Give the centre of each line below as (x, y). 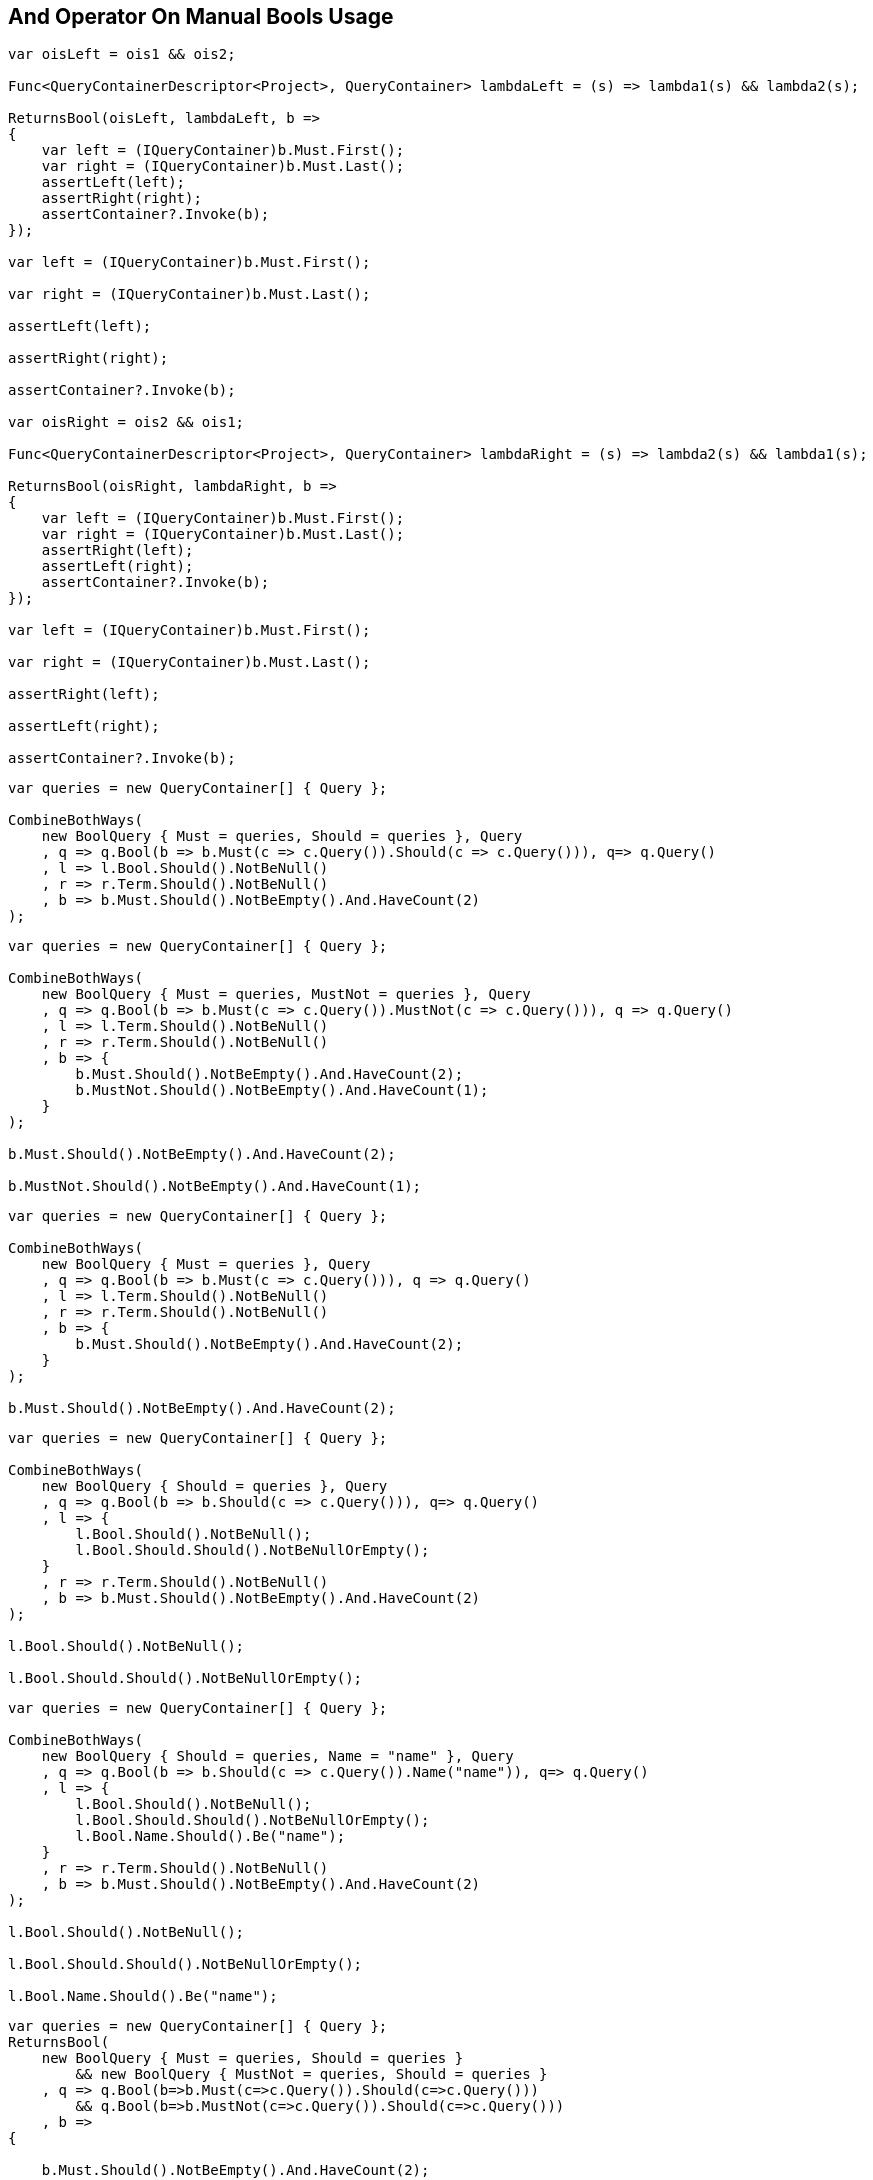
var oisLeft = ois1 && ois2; (122, 54)
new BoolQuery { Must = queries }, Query (206, 1264)
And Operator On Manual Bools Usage (201, 16)
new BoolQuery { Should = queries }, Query (214, 1486)
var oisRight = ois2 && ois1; (126, 422)
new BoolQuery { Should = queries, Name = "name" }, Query (277, 1756)
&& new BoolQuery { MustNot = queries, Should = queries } (311, 2074)
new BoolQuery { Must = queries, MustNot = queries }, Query (286, 994)
